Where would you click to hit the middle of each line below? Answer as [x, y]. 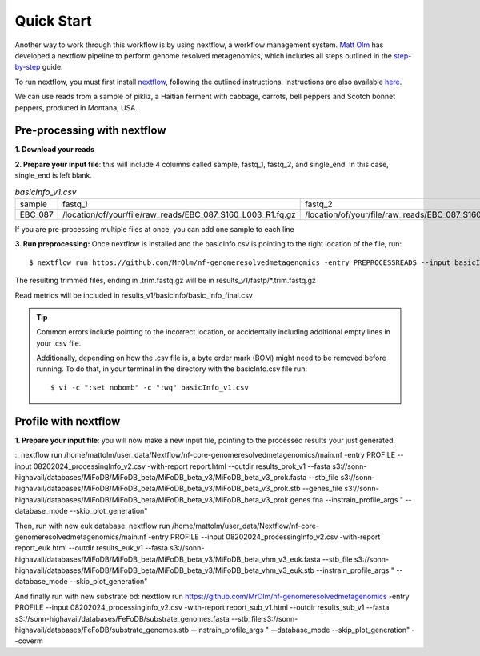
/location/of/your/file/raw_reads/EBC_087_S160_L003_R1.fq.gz [179, 214]
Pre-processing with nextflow [91, 131]
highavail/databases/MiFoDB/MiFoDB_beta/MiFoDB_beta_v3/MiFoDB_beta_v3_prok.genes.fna [169, 499]
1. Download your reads [55, 150]
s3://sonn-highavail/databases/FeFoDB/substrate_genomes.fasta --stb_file [138, 618]
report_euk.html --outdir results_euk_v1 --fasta [91, 548]
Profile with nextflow [68, 421]
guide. [52, 67]
